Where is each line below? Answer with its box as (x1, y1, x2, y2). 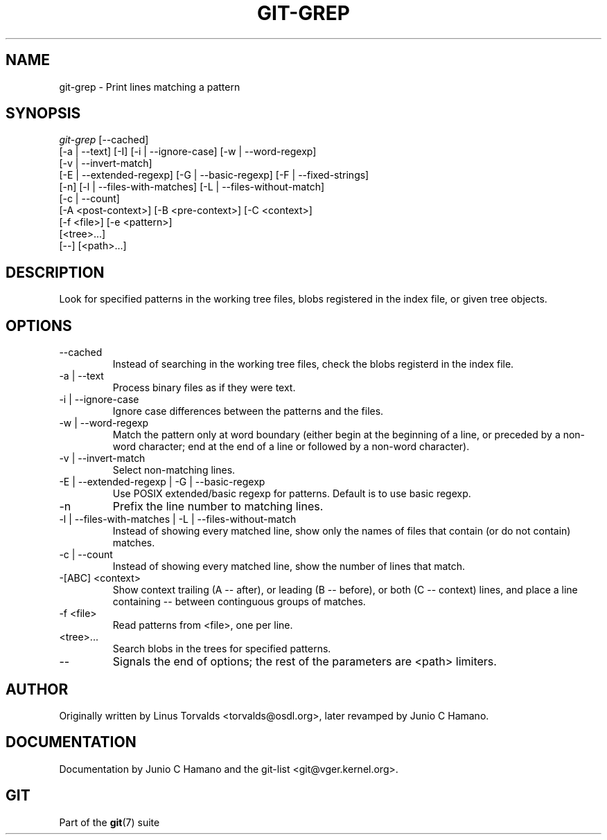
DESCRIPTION (6, 263, 105, 281)
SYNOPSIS (6, 105, 81, 123)
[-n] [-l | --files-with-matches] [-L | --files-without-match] (59, 181, 325, 193)
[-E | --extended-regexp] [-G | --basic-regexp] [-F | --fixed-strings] (59, 169, 369, 181)
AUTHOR (6, 680, 69, 698)
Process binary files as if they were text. (112, 382, 296, 394)
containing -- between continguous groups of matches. (112, 596, 366, 608)
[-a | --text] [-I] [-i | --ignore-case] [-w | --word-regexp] (59, 145, 317, 158)
